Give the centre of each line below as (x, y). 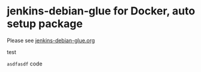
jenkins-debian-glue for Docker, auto (101, 11)
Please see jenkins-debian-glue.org (51, 40)
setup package (45, 24)
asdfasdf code (25, 64)
